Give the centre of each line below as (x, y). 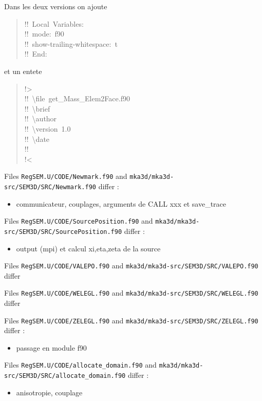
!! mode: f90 (44, 34)
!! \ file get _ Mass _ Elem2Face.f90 (77, 98)
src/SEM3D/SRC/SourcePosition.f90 (63, 232)
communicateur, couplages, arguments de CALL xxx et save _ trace (121, 203)
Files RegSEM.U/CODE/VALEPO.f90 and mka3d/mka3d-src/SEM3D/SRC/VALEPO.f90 (131, 266)
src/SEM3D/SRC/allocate (45, 376)
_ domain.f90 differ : (117, 375)
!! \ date (37, 139)
